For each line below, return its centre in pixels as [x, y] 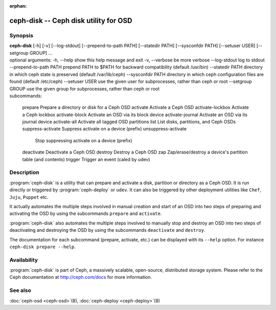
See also [20, 291]
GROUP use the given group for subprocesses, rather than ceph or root [85, 88]
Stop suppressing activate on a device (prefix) [84, 140]
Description [24, 172]
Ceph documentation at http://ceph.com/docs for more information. [81, 277]
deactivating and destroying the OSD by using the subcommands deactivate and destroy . [107, 230]
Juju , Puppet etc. [29, 197]
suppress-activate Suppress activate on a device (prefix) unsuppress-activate [104, 129]
